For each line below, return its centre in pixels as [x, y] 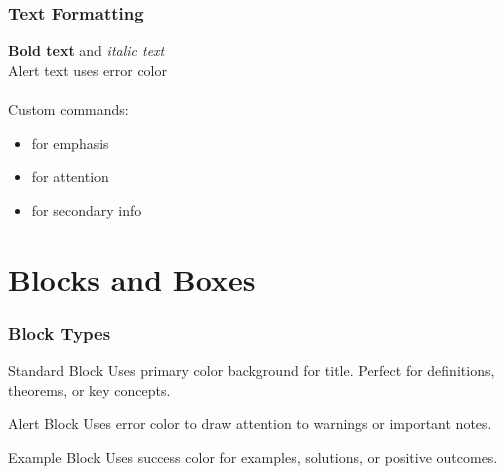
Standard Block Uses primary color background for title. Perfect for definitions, [251, 369]
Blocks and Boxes [132, 278]
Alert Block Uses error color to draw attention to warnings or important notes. [250, 423]
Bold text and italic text [86, 50]
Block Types [59, 332]
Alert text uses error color [87, 69]
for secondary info [86, 209]
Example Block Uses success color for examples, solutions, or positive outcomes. [253, 456]
